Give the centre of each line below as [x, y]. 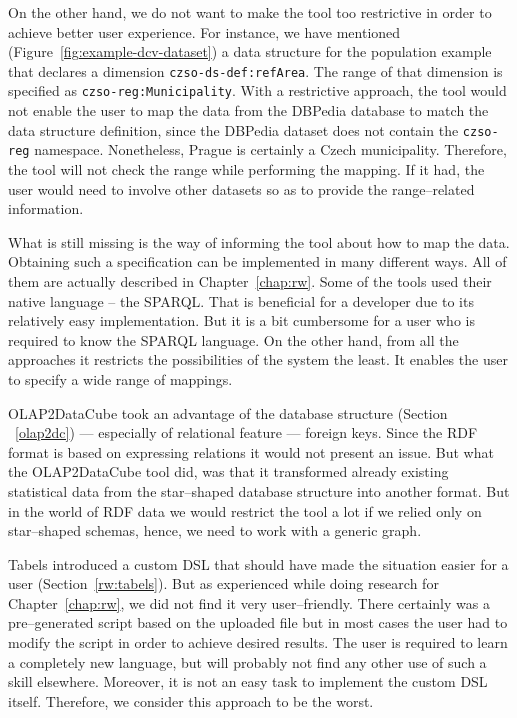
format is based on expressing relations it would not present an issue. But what [251, 451]
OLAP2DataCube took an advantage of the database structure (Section [228, 412]
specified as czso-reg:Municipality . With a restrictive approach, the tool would [257, 90]
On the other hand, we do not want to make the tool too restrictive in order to [250, 12]
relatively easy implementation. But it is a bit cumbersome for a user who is [241, 320]
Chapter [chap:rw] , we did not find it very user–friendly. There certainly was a [249, 602]
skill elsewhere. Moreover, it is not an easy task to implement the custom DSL [248, 681]
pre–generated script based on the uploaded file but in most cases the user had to [258, 622]
